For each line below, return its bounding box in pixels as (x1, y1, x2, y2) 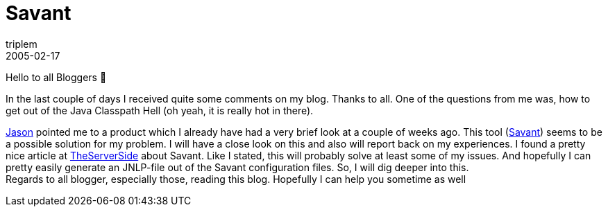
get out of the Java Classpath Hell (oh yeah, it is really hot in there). (6, 104, 314, 116)
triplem (6, 37, 37, 50)
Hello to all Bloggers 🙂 (6, 71, 107, 83)
